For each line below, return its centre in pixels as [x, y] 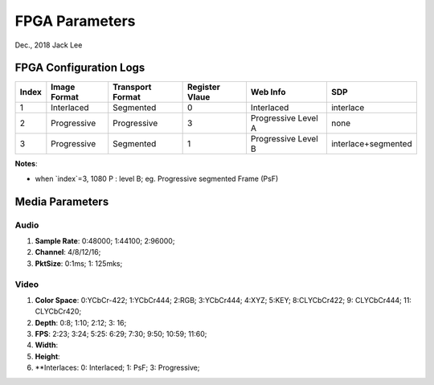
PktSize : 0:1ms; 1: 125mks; [79, 263]
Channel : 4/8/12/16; [68, 252]
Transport [132, 87]
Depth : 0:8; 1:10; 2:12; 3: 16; [81, 322]
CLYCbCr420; [58, 311]
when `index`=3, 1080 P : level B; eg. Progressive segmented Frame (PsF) [157, 178]
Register [204, 87]
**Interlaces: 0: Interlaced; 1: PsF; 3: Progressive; [117, 368]
